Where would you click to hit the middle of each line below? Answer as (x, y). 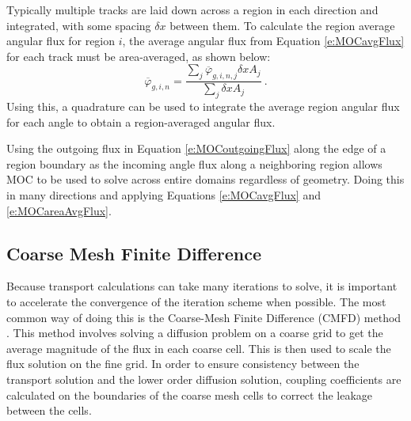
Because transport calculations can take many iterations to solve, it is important (202, 286)
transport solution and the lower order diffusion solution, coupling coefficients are (204, 379)
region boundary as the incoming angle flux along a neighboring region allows (194, 163)
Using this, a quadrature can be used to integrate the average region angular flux (203, 106)
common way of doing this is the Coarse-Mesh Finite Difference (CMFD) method (204, 317)
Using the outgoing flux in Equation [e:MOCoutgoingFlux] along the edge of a (196, 148)
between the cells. (49, 410)
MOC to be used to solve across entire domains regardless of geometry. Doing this (205, 179)
